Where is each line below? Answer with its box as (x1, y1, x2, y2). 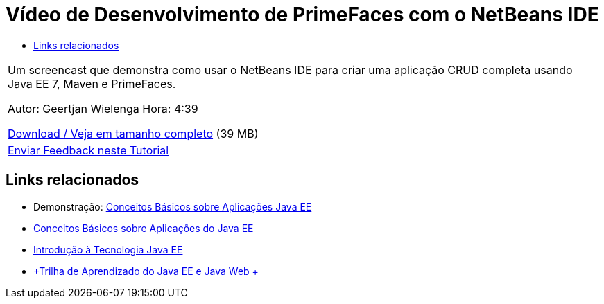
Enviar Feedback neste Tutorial (8, 143, 169, 157)
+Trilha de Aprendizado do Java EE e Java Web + (33, 265, 259, 277)
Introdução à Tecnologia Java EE (33, 243, 183, 256)
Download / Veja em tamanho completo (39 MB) (8, 126, 259, 141)
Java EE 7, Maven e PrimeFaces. (8, 76, 176, 91)
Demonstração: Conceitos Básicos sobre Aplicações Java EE (33, 200, 312, 213)
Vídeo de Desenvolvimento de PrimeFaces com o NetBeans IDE (6, 3, 599, 26)
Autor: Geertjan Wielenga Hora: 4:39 (8, 101, 198, 116)
